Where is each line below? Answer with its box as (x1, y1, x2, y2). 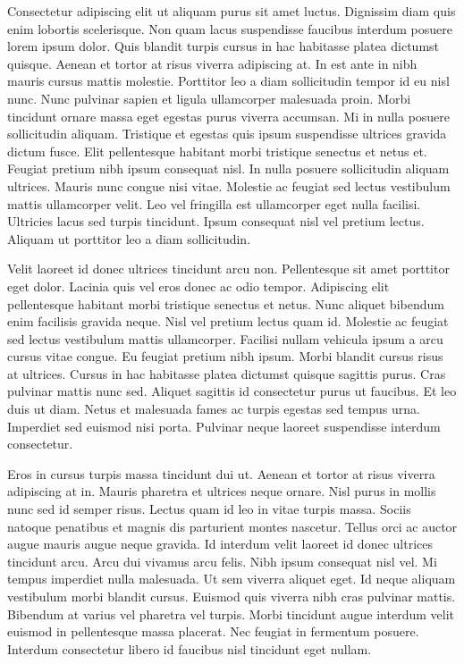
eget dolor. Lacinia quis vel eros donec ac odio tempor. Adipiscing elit (7, 276, 390, 295)
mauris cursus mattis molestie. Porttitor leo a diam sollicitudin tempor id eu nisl (7, 71, 450, 90)
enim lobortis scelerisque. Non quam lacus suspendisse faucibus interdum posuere (7, 19, 452, 38)
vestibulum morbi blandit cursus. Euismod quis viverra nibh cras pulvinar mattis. (7, 587, 456, 605)
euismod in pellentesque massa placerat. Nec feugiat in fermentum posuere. (7, 622, 419, 641)
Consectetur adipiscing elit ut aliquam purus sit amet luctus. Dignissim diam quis (7, 2, 456, 20)
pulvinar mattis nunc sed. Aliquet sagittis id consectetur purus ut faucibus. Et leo (7, 382, 457, 400)
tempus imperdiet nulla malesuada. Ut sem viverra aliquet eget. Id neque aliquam (7, 569, 456, 588)
